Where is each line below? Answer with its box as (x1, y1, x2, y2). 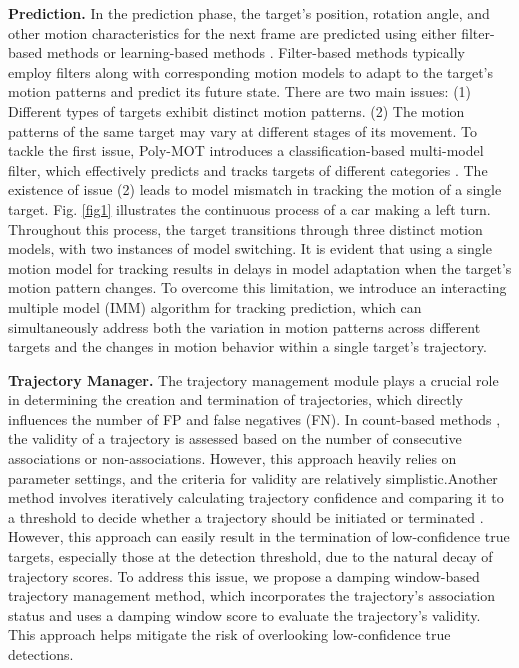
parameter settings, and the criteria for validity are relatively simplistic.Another (8, 467, 498, 488)
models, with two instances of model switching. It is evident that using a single (8, 238, 492, 259)
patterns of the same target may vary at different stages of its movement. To (8, 120, 478, 141)
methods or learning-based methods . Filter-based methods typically (46, 42, 465, 63)
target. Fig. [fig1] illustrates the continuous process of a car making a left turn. (8, 198, 491, 219)
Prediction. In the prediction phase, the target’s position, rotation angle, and (8, 3, 490, 23)
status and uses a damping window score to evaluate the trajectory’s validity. (8, 604, 481, 625)
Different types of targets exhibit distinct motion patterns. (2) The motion (8, 100, 465, 121)
